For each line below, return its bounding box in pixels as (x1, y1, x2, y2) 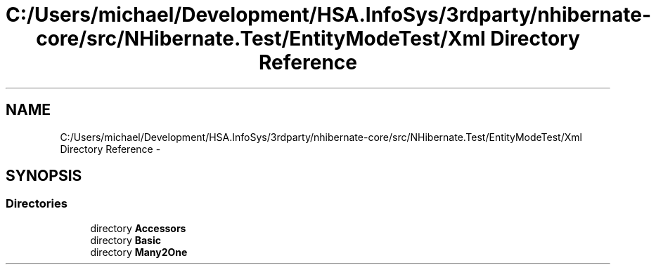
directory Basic (90, 234, 161, 246)
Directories (6, 196, 67, 211)
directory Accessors (90, 222, 186, 234)
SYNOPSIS (6, 167, 82, 185)
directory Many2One (90, 245, 188, 258)
